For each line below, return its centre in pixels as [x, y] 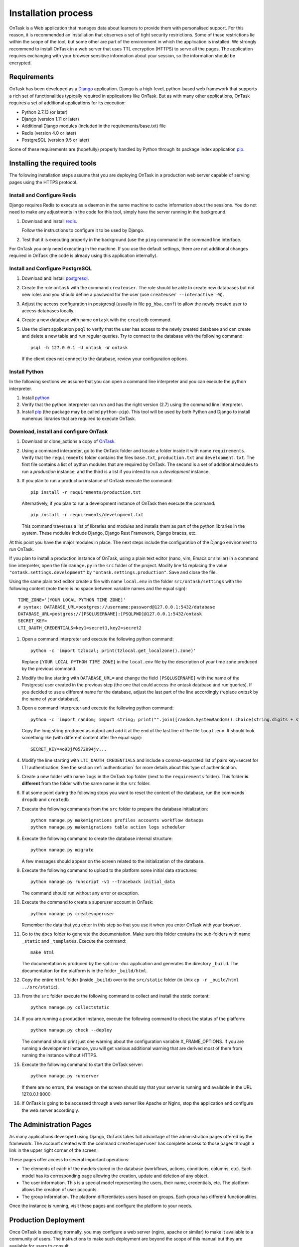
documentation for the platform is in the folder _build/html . [85, 971]
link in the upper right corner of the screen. [54, 1150]
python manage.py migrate [62, 850]
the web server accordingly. [50, 1110]
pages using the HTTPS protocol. [43, 182]
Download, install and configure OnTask [59, 431]
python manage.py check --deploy [71, 1030]
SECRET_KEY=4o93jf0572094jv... [69, 749]
